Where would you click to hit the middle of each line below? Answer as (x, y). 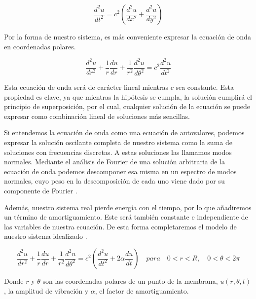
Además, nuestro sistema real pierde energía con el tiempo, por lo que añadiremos (128, 207)
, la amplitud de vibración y (46, 290)
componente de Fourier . (41, 191)
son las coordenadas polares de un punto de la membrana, (130, 281)
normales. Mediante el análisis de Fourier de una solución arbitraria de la (114, 162)
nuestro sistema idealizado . (46, 236)
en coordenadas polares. (40, 46)
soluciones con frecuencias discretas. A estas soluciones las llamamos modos (118, 152)
